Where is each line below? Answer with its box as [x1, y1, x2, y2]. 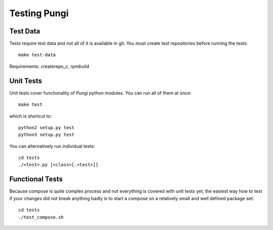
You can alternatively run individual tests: [9, 143, 96, 149]
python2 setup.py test [18, 125, 75, 130]
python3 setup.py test [18, 132, 75, 138]
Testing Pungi [9, 8, 69, 19]
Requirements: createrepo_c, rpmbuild [9, 63, 89, 69]
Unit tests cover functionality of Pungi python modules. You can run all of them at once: [9, 90, 192, 96]
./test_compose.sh [18, 214, 64, 220]
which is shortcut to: [9, 113, 52, 119]
